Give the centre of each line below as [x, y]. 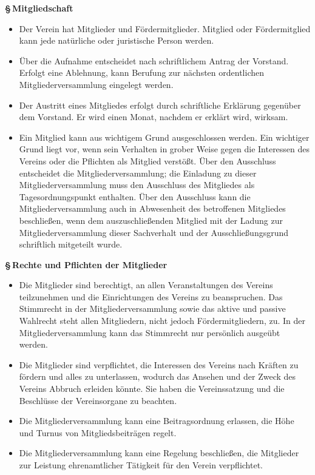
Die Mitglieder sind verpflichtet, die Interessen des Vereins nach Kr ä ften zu [159, 364]
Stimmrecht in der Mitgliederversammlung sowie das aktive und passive [152, 308]
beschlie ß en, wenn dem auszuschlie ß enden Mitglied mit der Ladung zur [151, 220]
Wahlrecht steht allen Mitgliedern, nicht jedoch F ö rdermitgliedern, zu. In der [162, 321]
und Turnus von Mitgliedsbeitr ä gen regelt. [98, 432]
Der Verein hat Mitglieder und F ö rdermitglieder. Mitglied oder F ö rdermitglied [165, 28]
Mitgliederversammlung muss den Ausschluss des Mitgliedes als [137, 185]
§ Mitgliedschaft [39, 8]
